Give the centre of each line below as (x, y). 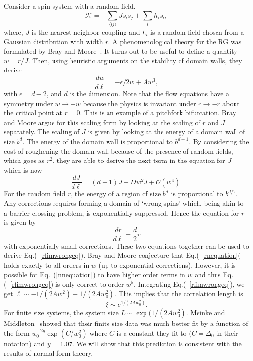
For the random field (35, 193)
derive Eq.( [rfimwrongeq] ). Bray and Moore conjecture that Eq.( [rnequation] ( (122, 255)
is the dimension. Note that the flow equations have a (150, 93)
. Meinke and (206, 313)
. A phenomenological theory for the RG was (175, 41)
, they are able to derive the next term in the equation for (139, 160)
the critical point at (33, 113)
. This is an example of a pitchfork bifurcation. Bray (158, 113)
